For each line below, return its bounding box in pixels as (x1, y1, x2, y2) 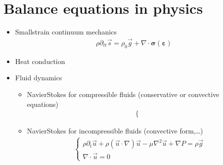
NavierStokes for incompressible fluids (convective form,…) (27, 126, 203, 136)
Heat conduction (15, 56, 65, 66)
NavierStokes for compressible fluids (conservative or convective (27, 89, 220, 99)
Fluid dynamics (15, 72, 62, 83)
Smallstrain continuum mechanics (15, 27, 117, 37)
